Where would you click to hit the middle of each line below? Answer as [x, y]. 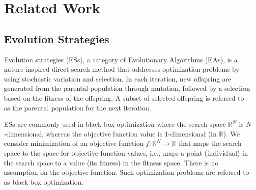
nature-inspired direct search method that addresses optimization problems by [122, 69]
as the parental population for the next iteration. [78, 107]
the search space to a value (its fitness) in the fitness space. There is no [111, 162]
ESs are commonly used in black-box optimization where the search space [115, 124]
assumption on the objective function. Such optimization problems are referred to [127, 172]
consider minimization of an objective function [74, 143]
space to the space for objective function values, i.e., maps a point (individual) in [126, 152]
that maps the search [210, 143]
